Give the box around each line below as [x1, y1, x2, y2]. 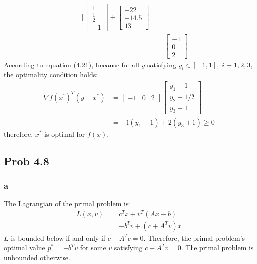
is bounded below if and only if [11, 232, 106, 243]
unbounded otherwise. [4, 252, 70, 263]
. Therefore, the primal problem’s [143, 232, 245, 243]
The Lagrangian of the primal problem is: [4, 198, 130, 209]
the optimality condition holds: [4, 69, 98, 80]
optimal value [4, 242, 45, 253]
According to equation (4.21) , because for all [4, 59, 139, 69]
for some [80, 242, 106, 253]
